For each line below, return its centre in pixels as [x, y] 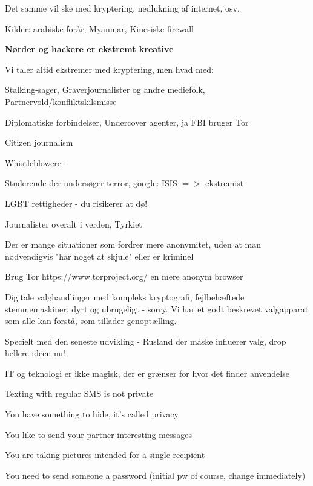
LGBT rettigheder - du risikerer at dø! [76, 203]
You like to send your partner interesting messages [98, 434]
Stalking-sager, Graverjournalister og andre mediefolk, [105, 89]
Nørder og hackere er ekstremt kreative [89, 49]
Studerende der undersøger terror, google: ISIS [91, 183]
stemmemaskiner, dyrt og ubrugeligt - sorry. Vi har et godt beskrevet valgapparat [157, 309]
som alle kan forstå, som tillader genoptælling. [91, 321]
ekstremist [225, 183]
